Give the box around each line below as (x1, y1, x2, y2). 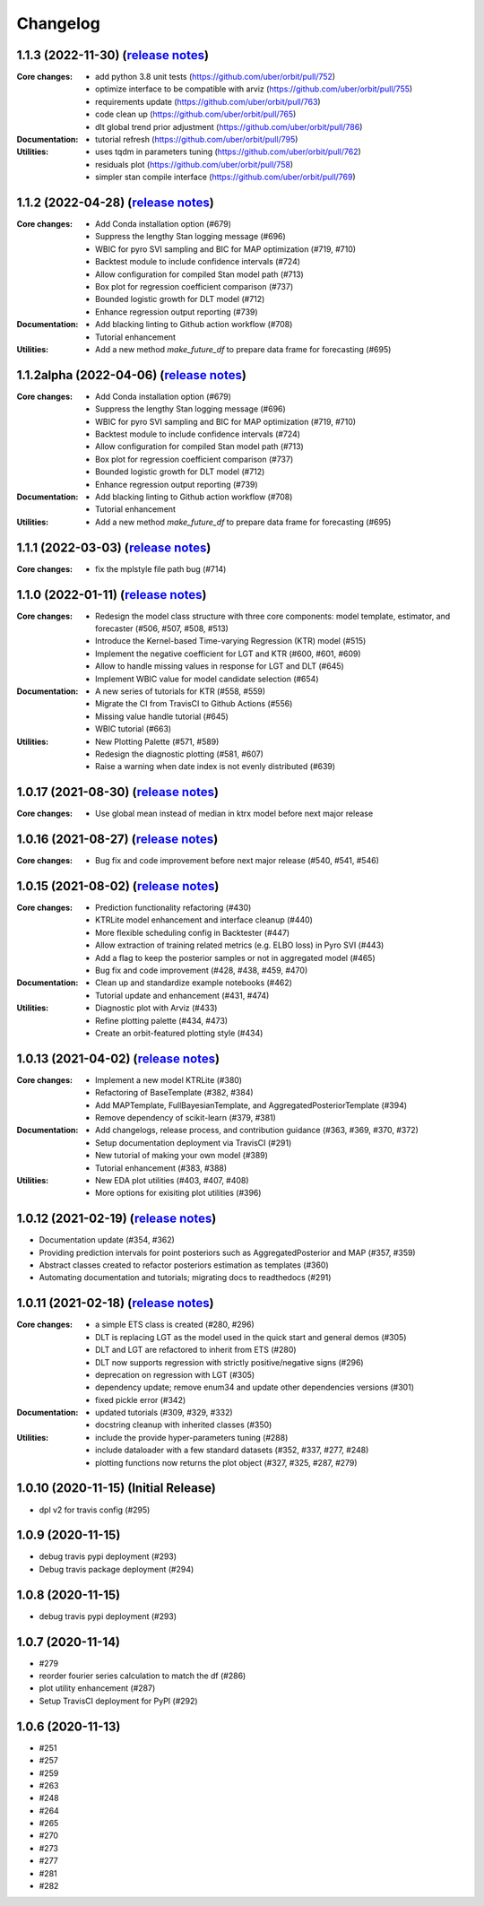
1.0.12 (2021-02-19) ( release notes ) (16, 1211, 217, 1226)
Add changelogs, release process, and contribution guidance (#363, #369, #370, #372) (95, 1125, 419, 1136)
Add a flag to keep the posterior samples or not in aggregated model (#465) (95, 952, 376, 963)
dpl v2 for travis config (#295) (39, 1504, 151, 1515)
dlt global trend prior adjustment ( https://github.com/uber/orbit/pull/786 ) (95, 121, 363, 132)
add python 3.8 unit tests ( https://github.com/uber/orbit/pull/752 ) (95, 72, 336, 82)
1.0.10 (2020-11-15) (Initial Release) (16, 1480, 217, 1496)
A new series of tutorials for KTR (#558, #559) (95, 686, 266, 697)
